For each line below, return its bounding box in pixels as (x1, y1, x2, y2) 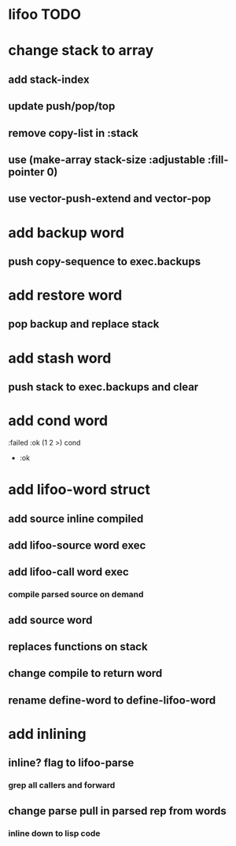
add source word (8, 613, 93, 626)
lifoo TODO (8, 6, 81, 24)
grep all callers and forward (8, 780, 116, 791)
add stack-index (8, 72, 90, 86)
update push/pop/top (8, 100, 116, 113)
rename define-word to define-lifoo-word (8, 693, 216, 707)
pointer (8, 165, 45, 179)
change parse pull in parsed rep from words (8, 804, 227, 818)
